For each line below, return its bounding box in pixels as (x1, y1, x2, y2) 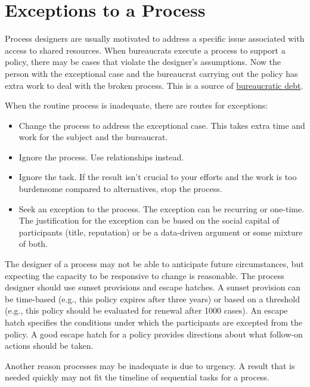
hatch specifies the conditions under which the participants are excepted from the (5, 316, 303, 328)
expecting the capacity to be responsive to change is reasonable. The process (5, 269, 284, 281)
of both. (18, 237, 48, 250)
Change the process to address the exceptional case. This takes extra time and (18, 119, 305, 131)
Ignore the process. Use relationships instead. (18, 150, 184, 163)
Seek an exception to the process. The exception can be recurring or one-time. (18, 202, 305, 215)
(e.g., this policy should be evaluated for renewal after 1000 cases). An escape (5, 304, 288, 317)
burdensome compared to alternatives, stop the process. (18, 182, 222, 195)
